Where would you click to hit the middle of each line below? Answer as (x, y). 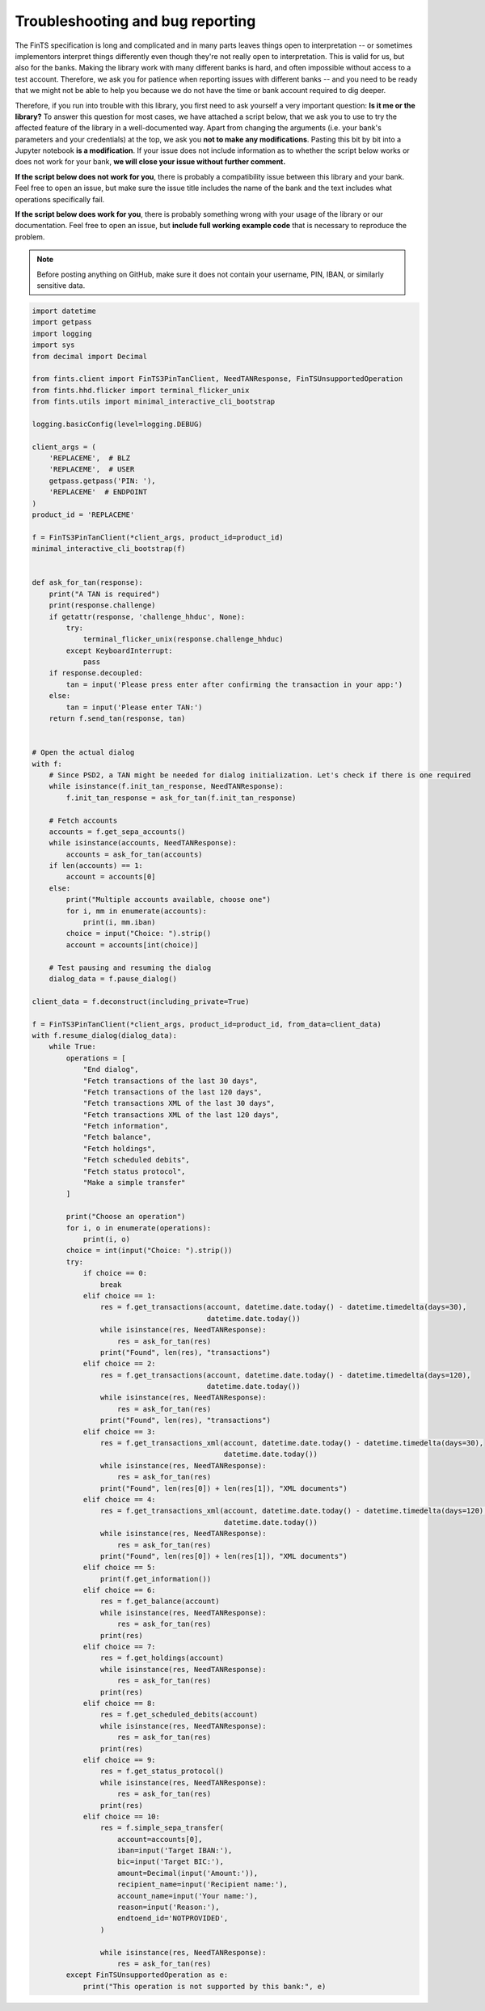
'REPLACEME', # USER (92, 470)
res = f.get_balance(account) (160, 1601)
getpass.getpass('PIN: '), (103, 481)
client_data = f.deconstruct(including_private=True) (141, 1001)
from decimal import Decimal (90, 356)
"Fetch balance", (117, 1137)
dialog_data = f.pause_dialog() (113, 979)
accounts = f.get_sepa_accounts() (117, 832)
